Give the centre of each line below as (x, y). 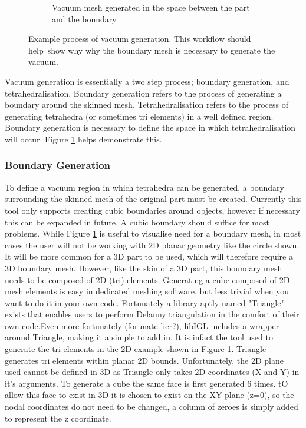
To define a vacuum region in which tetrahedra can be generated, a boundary (144, 187)
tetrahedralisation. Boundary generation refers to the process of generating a (143, 93)
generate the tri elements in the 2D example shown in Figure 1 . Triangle (136, 349)
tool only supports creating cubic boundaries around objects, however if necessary (152, 210)
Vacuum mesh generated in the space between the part (151, 7)
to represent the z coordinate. (58, 418)
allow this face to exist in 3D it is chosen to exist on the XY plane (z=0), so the (149, 395)
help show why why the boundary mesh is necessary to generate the (152, 50)
